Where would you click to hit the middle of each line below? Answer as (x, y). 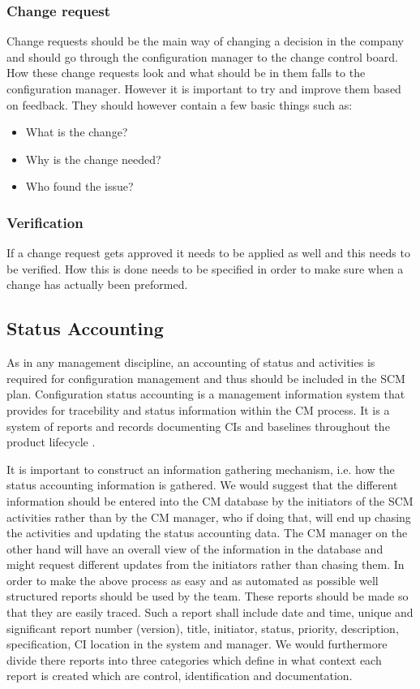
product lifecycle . (51, 442)
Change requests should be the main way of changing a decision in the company (205, 41)
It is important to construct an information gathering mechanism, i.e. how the (201, 469)
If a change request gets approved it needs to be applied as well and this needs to (208, 253)
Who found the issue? (79, 186)
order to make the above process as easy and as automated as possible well (193, 580)
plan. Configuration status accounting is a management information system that (206, 394)
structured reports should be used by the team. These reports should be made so (208, 596)
